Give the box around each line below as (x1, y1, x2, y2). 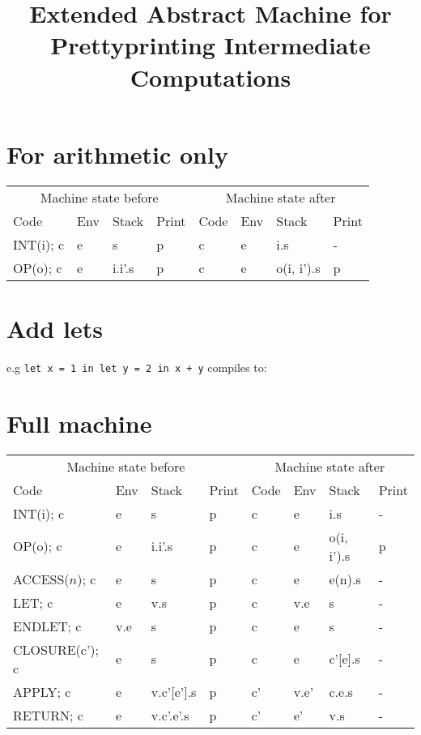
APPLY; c (13, 682, 71, 701)
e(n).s (329, 569, 361, 588)
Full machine (6, 406, 152, 439)
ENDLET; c (13, 616, 82, 635)
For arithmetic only (6, 137, 228, 170)
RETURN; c (13, 705, 83, 724)
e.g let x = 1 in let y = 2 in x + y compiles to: (6, 358, 267, 375)
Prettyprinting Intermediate (50, 28, 371, 62)
